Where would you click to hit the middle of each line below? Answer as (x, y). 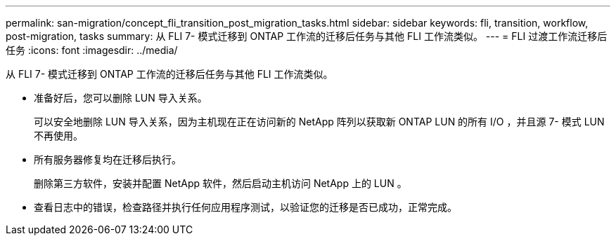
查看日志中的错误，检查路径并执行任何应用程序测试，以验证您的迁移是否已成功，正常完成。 (245, 207)
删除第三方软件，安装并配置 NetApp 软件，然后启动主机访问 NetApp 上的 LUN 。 (220, 183)
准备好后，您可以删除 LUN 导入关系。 (121, 98)
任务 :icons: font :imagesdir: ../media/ (92, 50)
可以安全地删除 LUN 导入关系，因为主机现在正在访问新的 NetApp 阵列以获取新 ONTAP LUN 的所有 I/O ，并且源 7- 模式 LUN (319, 122)
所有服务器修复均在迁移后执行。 (108, 159)
